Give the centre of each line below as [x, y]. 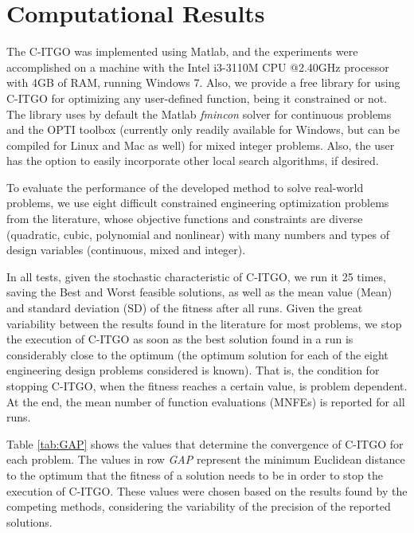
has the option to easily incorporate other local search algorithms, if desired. [193, 161]
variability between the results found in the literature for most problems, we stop [204, 323]
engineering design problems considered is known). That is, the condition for [193, 370]
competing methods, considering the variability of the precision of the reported [199, 506]
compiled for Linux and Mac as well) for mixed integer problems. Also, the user [201, 145]
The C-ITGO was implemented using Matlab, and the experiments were [182, 51]
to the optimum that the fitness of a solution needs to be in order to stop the [195, 474]
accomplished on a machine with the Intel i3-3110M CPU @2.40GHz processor [198, 67]
